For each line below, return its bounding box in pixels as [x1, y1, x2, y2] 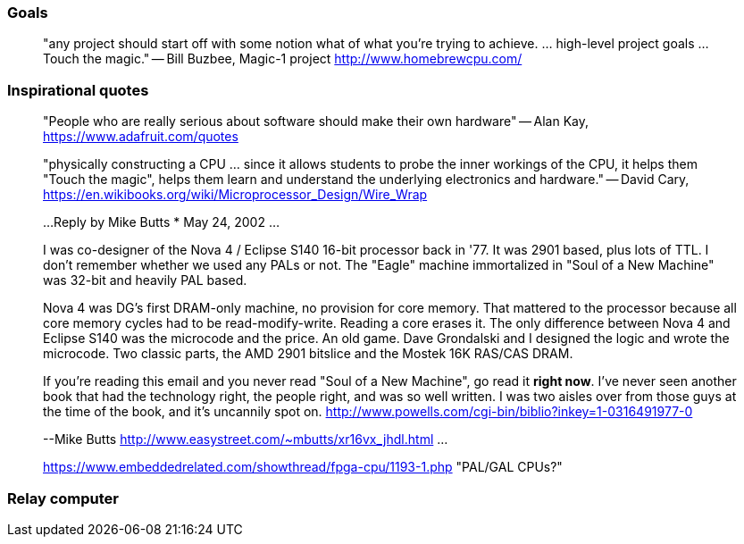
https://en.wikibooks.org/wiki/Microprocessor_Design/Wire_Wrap [43, 187, 428, 203]
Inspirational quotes [7, 80, 149, 99]
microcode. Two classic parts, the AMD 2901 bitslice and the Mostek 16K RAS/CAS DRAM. [43, 346, 573, 362]
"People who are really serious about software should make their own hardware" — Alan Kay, [43, 113, 589, 130]
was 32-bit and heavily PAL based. [43, 272, 247, 289]
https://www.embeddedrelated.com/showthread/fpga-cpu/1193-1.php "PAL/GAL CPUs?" [43, 459, 563, 475]
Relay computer [7, 489, 119, 507]
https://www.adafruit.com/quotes [43, 129, 238, 145]
